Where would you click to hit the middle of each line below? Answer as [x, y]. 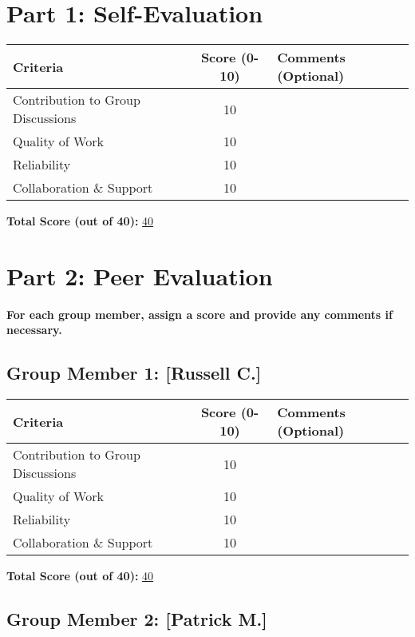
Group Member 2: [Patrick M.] [137, 619]
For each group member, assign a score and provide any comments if [200, 314]
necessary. [34, 330]
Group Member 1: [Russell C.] [134, 373]
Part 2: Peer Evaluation [140, 275]
